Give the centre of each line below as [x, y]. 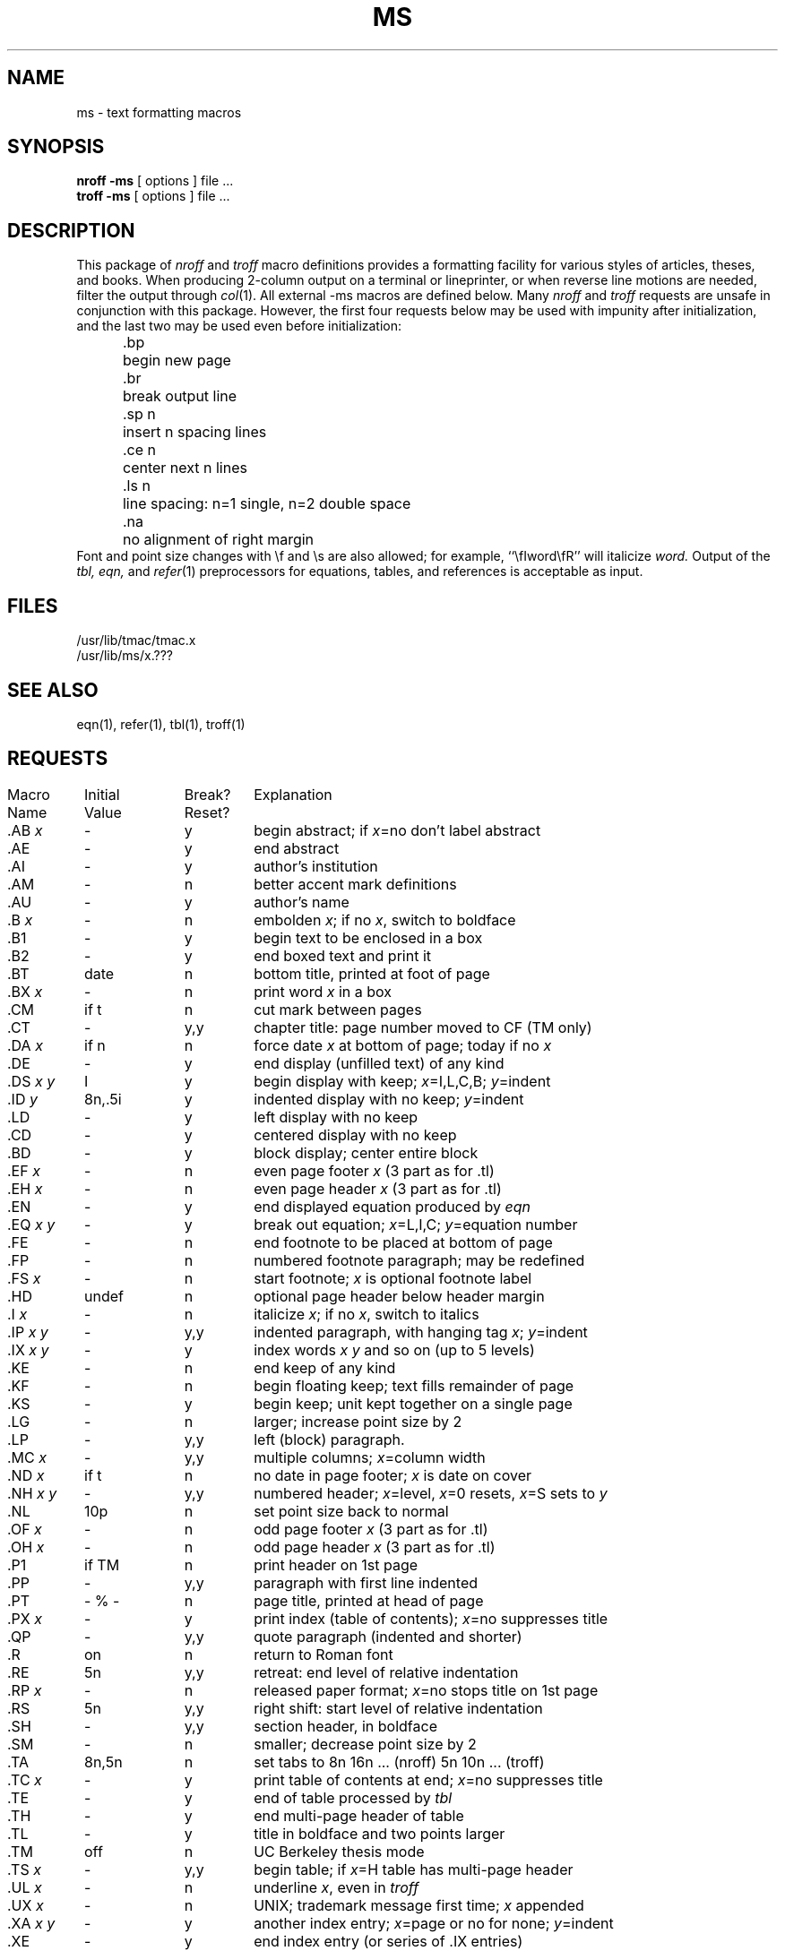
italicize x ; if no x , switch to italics [367, 1314]
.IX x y [28, 1349]
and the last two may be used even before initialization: [239, 326]
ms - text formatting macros [159, 112]
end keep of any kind [325, 1367]
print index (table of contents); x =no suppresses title [431, 1618]
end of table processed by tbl [353, 1797]
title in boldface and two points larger [380, 1833]
